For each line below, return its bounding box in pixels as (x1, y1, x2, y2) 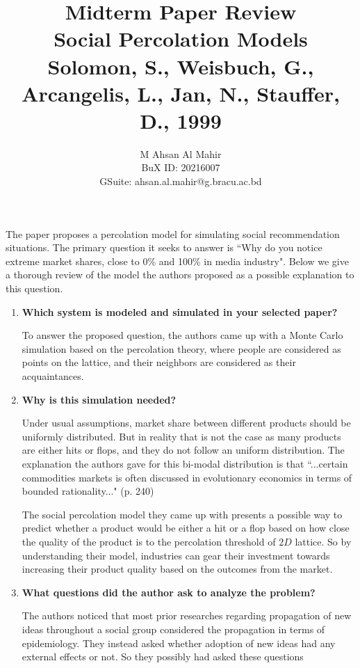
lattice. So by (295, 534, 352, 548)
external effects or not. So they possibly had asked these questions (22, 649, 304, 664)
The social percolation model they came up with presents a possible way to (22, 507, 343, 521)
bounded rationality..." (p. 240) (22, 484, 154, 498)
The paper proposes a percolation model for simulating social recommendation (6, 226, 340, 241)
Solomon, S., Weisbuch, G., (47, 51, 314, 80)
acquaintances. (22, 369, 84, 383)
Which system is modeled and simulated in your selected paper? (22, 304, 338, 319)
